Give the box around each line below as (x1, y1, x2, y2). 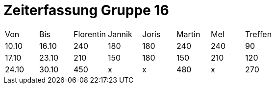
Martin (176, 29, 200, 39)
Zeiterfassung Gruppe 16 (3, 2, 169, 19)
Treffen (245, 29, 272, 39)
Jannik (108, 29, 132, 39)
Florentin (74, 29, 106, 39)
